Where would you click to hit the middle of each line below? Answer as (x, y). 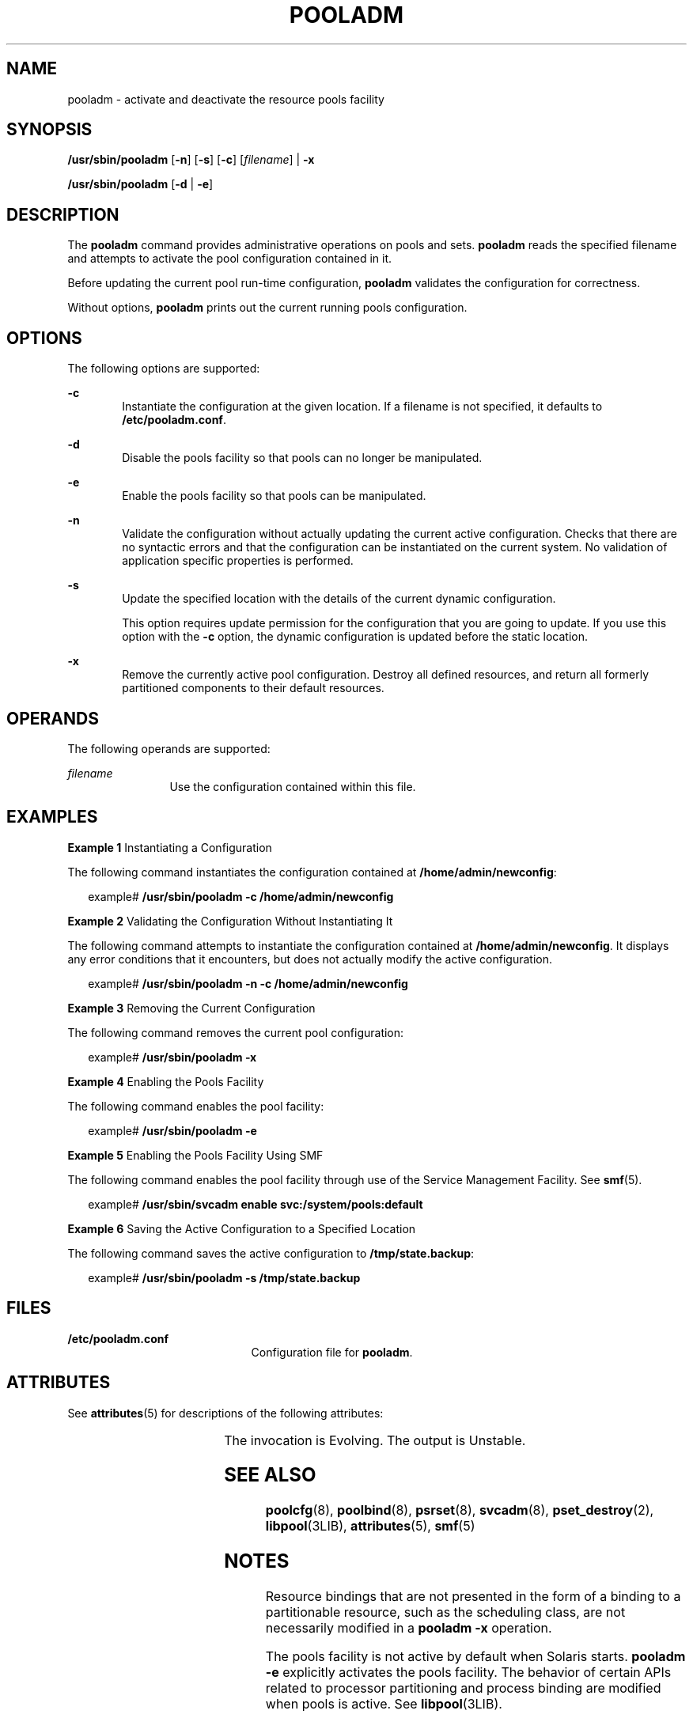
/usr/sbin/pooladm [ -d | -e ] (140, 184)
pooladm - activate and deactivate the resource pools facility (226, 99)
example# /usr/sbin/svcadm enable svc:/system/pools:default (256, 1204)
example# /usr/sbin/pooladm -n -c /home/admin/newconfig (248, 983)
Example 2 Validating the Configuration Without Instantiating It (230, 921)
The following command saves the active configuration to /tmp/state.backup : (271, 1253)
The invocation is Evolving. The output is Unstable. (375, 1440)
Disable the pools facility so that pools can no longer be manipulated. (302, 458)
